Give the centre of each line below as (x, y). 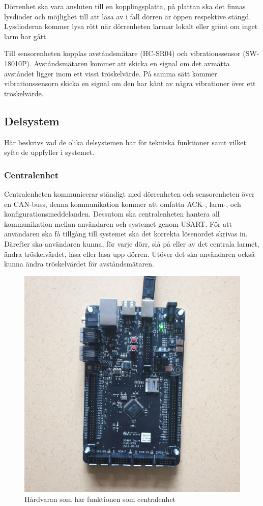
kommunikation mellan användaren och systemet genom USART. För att (118, 223)
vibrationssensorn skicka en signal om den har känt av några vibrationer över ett (130, 83)
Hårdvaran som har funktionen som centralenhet (100, 499)
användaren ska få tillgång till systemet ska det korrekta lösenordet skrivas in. (126, 234)
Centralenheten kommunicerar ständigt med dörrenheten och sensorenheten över (129, 193)
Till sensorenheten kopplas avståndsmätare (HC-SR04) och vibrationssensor (122, 53)
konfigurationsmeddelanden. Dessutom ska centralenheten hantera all (112, 214)
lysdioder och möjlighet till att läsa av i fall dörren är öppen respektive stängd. (128, 16)
